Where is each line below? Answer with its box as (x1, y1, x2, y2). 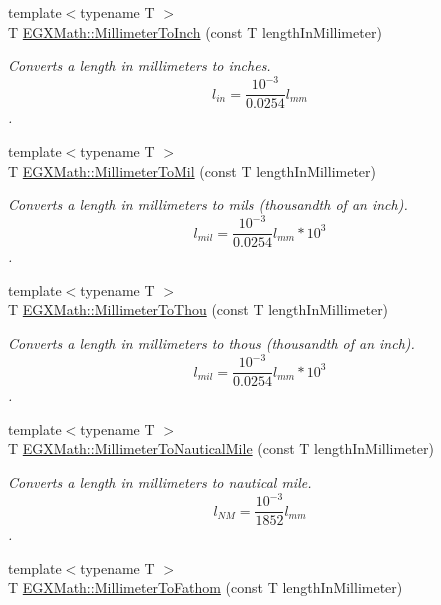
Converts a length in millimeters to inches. (8, 55, 271, 76)
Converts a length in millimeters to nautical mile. (8, 472, 312, 492)
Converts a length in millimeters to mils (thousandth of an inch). (8, 194, 408, 215)
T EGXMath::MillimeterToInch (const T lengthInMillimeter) (8, 21, 382, 42)
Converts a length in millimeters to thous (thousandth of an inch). (8, 333, 415, 354)
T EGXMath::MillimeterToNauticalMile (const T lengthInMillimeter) (8, 438, 434, 459)
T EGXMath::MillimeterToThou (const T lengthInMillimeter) (8, 299, 389, 320)
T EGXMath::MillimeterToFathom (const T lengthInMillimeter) (8, 577, 403, 598)
